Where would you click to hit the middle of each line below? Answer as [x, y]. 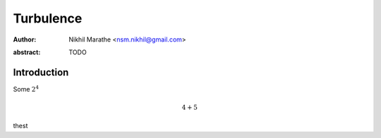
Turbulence [48, 18]
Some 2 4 [26, 89]
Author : [25, 39]
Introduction [41, 72]
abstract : [27, 52]
